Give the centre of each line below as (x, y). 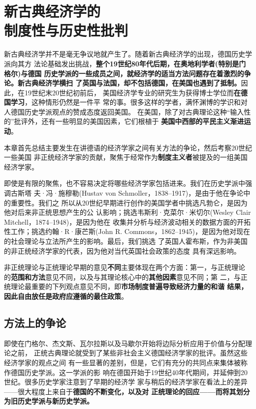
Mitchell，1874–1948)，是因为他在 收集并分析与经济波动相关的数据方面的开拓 (127, 221)
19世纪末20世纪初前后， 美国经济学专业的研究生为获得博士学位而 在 (132, 92)
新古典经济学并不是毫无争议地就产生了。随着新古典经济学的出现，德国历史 (125, 54)
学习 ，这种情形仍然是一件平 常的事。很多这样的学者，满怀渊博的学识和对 (129, 102)
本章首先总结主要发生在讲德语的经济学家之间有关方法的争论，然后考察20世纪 (128, 147)
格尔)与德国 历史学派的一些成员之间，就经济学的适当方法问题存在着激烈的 (124, 73)
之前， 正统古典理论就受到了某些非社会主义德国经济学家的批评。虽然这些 (129, 353)
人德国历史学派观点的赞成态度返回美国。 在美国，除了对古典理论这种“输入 (124, 111)
